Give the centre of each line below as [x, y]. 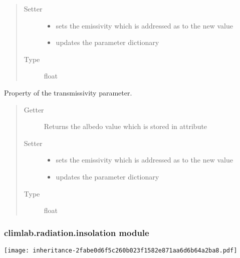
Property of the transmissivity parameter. [68, 92]
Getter [34, 109]
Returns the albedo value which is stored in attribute [126, 126]
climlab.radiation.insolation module [77, 232]
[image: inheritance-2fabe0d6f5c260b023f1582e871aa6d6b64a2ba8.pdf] [121, 250]
